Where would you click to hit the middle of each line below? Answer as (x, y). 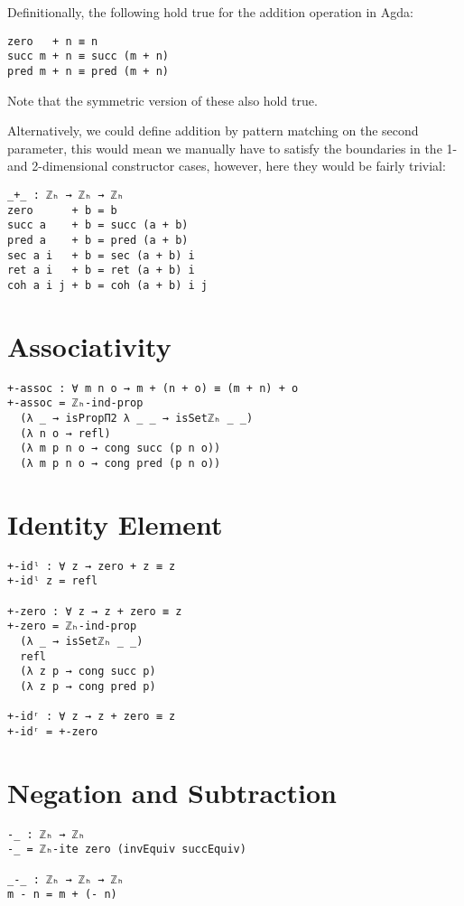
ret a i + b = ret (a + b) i (101, 271)
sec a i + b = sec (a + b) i (101, 255)
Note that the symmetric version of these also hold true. (162, 100)
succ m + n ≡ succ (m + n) (88, 56)
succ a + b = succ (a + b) (98, 225)
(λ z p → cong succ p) (88, 672)
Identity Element (115, 523)
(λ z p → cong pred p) (88, 686)
